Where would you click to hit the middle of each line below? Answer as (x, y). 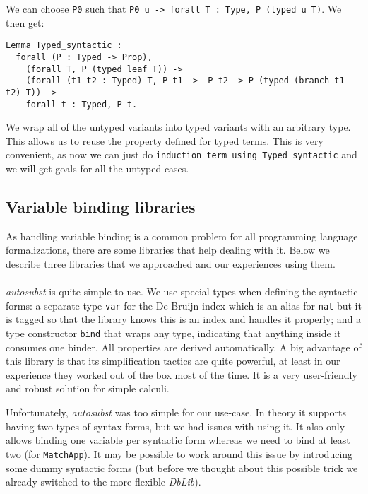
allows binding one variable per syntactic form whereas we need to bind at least (178, 440)
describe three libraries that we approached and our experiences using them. (171, 264)
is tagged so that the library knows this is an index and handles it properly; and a (184, 319)
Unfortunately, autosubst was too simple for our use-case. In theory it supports (176, 412)
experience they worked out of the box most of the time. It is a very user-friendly (182, 374)
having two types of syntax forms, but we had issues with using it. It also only (176, 426)
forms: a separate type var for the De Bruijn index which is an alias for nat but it (184, 305)
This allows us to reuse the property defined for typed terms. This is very (165, 140)
